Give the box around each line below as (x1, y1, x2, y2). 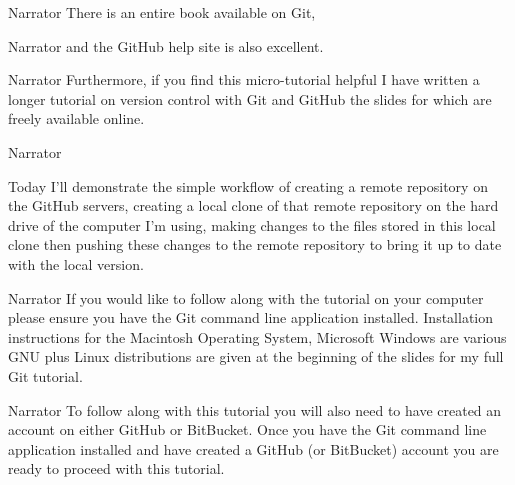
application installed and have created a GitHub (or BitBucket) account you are (8, 438, 499, 459)
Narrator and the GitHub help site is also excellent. (8, 35, 324, 56)
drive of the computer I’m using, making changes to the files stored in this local (8, 214, 496, 235)
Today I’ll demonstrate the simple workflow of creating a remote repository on (8, 175, 488, 196)
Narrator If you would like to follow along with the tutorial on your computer (8, 287, 484, 308)
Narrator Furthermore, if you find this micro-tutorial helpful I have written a (8, 69, 480, 90)
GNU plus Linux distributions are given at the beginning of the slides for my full (8, 346, 504, 367)
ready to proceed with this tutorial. (8, 458, 225, 479)
